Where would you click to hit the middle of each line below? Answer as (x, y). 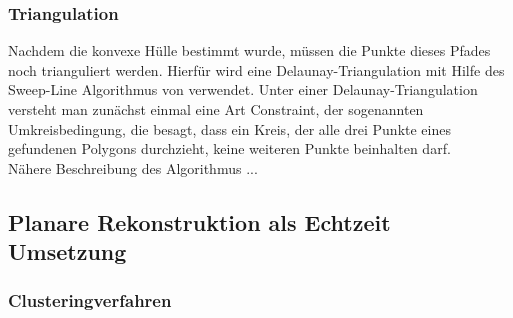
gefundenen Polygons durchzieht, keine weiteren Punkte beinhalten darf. (229, 148)
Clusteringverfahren (90, 300)
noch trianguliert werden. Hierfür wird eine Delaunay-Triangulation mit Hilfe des (256, 69)
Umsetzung (67, 251)
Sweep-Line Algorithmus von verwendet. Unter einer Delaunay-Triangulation (243, 89)
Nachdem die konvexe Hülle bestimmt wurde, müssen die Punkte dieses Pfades (249, 50)
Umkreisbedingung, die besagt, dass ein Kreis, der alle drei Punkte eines (229, 128)
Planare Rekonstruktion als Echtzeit (199, 221)
